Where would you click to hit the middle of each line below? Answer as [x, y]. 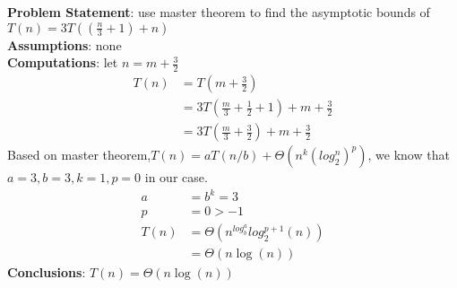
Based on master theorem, [79, 155]
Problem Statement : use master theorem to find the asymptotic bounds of [219, 12]
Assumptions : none [65, 44]
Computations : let [63, 62]
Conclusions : [47, 272]
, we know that [409, 155]
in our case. [176, 177]
